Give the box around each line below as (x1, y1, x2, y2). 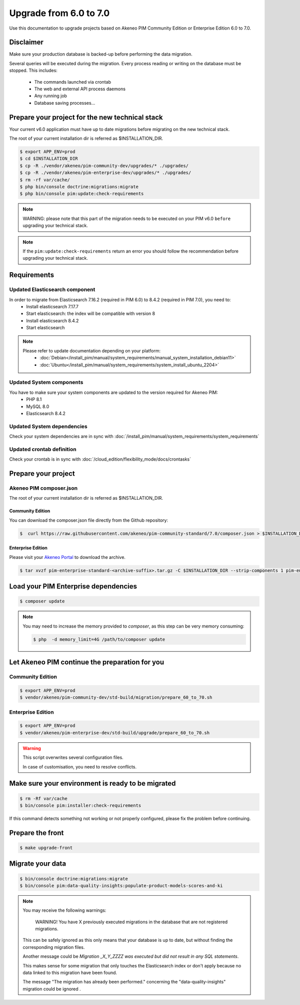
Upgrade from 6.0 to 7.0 (9, 8, 110, 19)
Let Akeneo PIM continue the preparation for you (9, 658, 164, 667)
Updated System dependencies (9, 423, 87, 430)
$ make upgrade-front (19, 845, 73, 851)
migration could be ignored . (22, 985, 81, 992)
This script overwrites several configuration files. (22, 754, 123, 760)
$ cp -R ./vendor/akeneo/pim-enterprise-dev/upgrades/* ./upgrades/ (19, 170, 191, 175)
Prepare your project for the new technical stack (9, 113, 163, 121)
